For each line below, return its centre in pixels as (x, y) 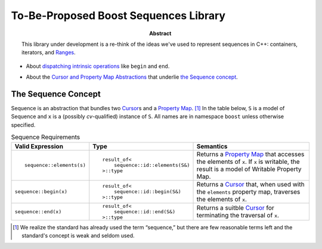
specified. (23, 125)
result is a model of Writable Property (249, 169)
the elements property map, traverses (248, 192)
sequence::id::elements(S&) (152, 165)
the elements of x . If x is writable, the (248, 161)
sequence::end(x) (38, 211)
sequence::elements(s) (55, 165)
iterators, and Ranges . (49, 52)
